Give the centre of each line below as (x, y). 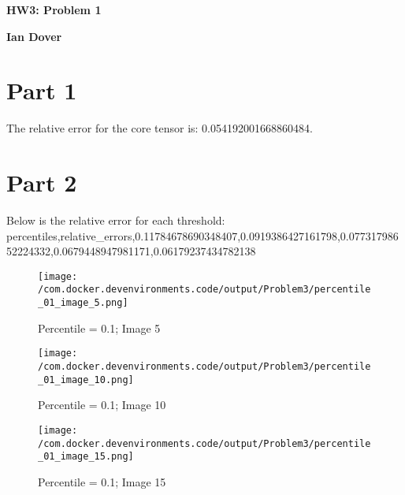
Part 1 (42, 90)
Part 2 (42, 182)
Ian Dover (34, 36)
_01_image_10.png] (86, 380)
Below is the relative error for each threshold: (116, 220)
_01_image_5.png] (83, 303)
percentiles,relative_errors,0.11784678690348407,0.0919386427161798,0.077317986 (202, 235)
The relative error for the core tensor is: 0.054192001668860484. (160, 128)
